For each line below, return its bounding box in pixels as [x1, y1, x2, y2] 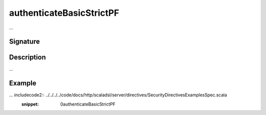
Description [9, 53, 46, 62]
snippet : [21, 101, 39, 107]
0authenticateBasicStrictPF [60, 101, 116, 107]
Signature [9, 38, 40, 46]
